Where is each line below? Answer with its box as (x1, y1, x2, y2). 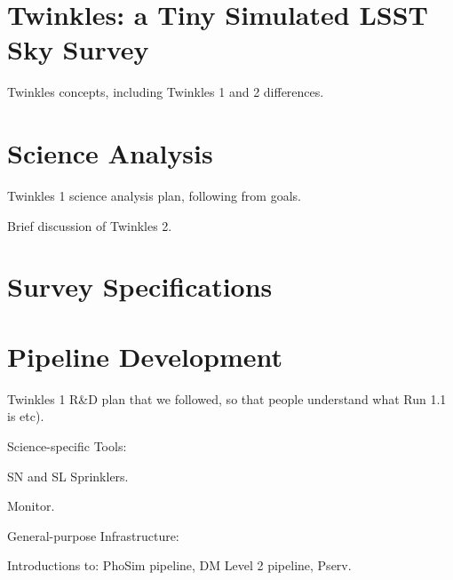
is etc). (7, 407, 44, 425)
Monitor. (7, 497, 55, 515)
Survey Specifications (7, 268, 273, 305)
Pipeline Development (7, 338, 283, 374)
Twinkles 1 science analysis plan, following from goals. (7, 187, 301, 205)
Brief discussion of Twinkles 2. (7, 216, 172, 234)
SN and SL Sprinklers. (7, 466, 129, 485)
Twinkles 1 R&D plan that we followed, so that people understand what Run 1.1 (7, 389, 447, 408)
